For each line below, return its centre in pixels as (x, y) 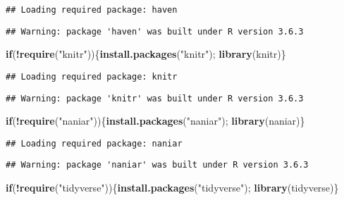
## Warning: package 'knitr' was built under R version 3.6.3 (155, 98)
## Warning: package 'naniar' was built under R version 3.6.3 (157, 165)
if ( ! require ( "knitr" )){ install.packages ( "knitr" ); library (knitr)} (146, 54)
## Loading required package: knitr (92, 76)
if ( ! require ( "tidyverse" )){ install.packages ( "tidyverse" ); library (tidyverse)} (172, 188)
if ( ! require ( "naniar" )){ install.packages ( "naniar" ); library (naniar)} (155, 121)
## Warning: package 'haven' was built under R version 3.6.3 (155, 31)
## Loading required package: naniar (94, 143)
